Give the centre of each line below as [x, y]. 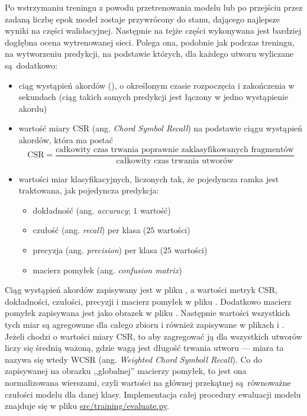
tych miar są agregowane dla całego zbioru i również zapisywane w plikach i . [145, 324]
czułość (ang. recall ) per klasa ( [90, 230]
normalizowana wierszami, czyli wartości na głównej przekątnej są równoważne [148, 382]
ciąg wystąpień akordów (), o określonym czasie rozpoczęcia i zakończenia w [156, 85]
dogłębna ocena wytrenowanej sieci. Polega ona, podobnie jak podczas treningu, [150, 42]
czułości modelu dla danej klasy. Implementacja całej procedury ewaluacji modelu [153, 394]
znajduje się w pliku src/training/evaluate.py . [87, 406]
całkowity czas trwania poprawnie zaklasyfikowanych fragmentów [175, 149]
